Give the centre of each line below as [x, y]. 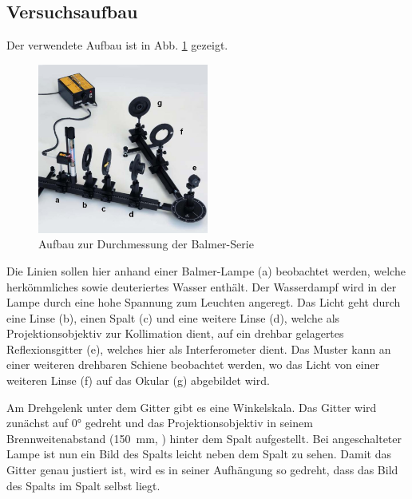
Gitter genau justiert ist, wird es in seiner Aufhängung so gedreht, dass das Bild [202, 470]
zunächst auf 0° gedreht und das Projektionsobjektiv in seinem [160, 423]
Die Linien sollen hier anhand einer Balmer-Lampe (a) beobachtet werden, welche [206, 270]
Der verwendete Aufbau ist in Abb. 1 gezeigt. [117, 45]
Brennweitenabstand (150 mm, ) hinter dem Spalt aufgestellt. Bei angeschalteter [204, 438]
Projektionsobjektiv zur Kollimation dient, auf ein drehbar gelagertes [175, 333]
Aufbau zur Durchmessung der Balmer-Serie [146, 244]
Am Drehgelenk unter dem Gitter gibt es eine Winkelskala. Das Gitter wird [192, 407]
